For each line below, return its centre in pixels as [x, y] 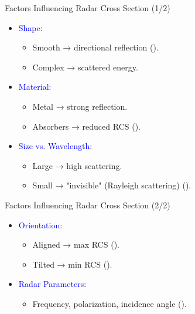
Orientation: [40, 224]
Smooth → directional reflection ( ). [95, 47]
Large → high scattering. [77, 165]
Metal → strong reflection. [80, 106]
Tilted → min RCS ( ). [72, 264]
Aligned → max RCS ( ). [76, 244]
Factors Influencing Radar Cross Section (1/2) [88, 8]
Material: [35, 87]
